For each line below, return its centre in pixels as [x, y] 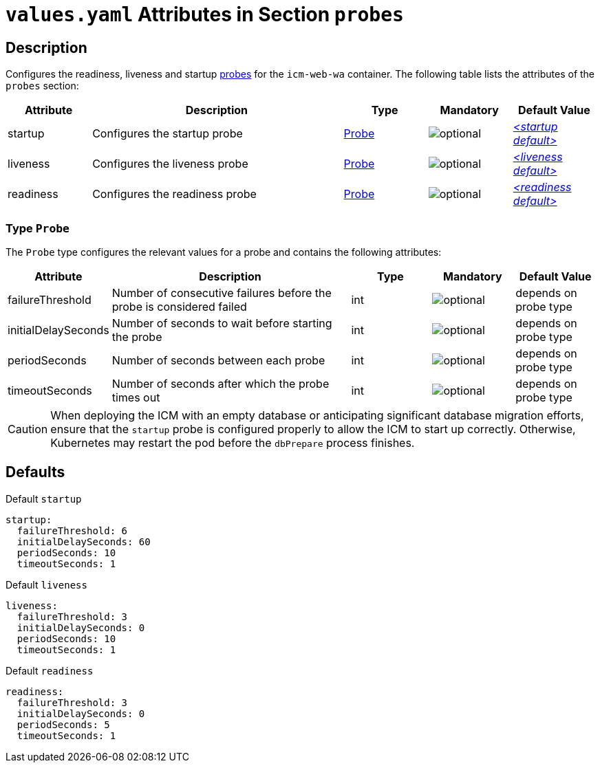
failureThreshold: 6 [72, 530]
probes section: [42, 86]
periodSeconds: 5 [63, 724]
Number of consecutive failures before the [222, 293]
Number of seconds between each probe [218, 360]
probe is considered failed [179, 306]
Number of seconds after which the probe [221, 383]
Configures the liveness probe [170, 164]
